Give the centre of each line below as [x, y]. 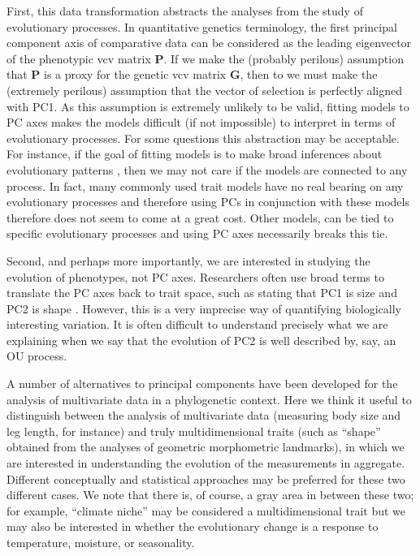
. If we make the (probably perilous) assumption [284, 58]
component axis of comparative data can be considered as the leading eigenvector [209, 43]
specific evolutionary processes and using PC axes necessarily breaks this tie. [197, 233]
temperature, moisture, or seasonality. [101, 542]
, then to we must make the [309, 74]
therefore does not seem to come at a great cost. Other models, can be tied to [200, 217]
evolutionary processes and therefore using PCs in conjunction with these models [208, 202]
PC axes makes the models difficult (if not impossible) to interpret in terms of [201, 122]
